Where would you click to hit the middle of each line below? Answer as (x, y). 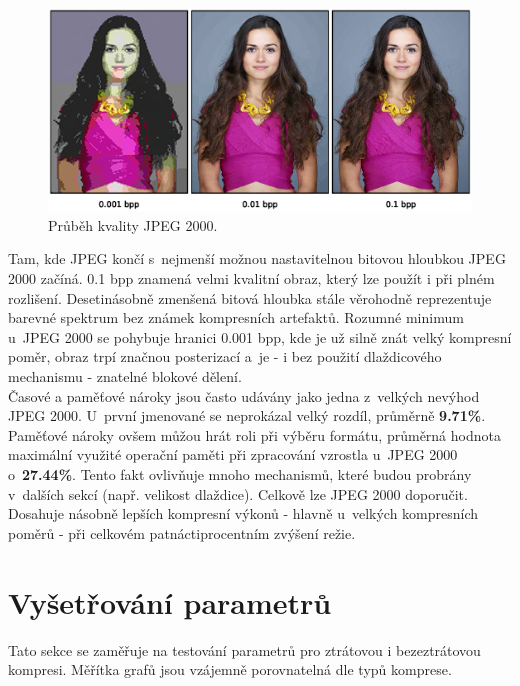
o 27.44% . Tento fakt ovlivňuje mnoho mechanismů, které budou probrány (240, 474)
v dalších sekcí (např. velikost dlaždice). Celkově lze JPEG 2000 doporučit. (238, 493)
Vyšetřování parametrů (170, 601)
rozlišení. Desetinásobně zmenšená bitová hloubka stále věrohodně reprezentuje (250, 297)
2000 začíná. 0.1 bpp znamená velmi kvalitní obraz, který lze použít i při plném (251, 278)
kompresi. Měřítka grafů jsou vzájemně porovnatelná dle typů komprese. (230, 669)
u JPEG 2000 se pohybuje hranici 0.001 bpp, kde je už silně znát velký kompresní (260, 336)
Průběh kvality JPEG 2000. (133, 224)
